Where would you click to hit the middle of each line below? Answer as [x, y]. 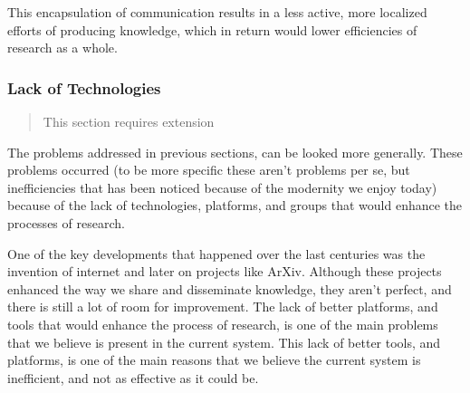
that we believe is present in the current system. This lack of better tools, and [224, 342]
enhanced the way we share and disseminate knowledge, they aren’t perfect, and [230, 288]
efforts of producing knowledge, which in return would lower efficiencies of [212, 29]
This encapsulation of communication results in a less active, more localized [217, 12]
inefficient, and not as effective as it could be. [133, 377]
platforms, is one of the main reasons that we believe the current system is [214, 360]
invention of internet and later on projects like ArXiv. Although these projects [225, 271]
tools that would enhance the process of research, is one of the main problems [223, 324]
